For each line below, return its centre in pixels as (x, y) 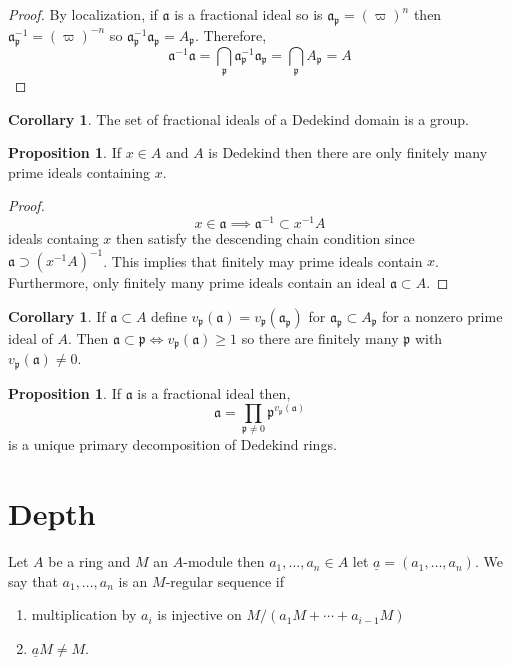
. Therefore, (230, 34)
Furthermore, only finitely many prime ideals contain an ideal (197, 282)
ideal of (30, 337)
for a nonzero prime (442, 315)
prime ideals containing (79, 171)
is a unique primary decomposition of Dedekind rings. (172, 444)
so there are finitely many (320, 337)
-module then (224, 561)
